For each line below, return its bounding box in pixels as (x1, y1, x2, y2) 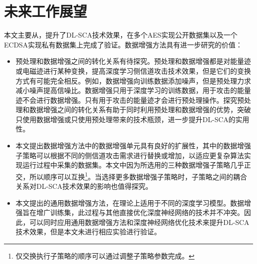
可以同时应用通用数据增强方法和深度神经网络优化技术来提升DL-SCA (29, 217, 250, 227)
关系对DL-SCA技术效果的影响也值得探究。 (15, 181, 153, 191)
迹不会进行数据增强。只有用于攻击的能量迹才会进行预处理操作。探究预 (15, 94, 244, 105)
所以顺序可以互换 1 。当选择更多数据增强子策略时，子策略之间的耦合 (29, 170, 247, 181)
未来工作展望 (4, 1, 87, 21)
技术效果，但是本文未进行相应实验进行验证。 (15, 226, 161, 237)
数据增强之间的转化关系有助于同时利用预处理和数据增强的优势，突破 (29, 104, 251, 115)
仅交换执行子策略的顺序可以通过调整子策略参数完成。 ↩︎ (15, 251, 195, 261)
